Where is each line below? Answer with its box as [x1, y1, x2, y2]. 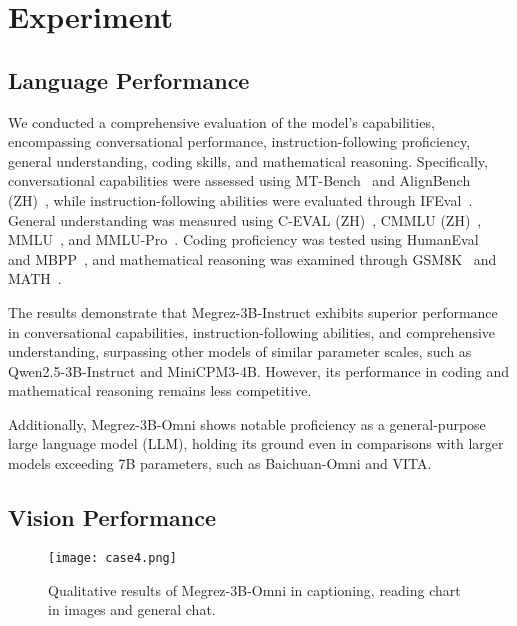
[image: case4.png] [48, 550, 177, 565]
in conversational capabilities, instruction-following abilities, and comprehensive [8, 321, 496, 342]
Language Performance [8, 64, 250, 95]
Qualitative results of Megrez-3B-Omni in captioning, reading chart [48, 579, 461, 600]
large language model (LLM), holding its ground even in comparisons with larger [8, 433, 504, 454]
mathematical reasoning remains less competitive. [8, 380, 312, 401]
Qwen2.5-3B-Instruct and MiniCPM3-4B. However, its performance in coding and [8, 360, 510, 381]
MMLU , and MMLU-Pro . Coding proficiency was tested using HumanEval [8, 229, 479, 250]
